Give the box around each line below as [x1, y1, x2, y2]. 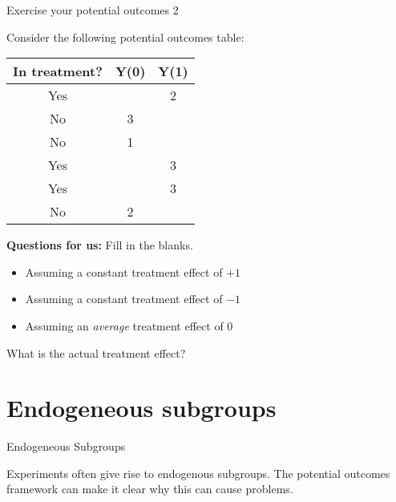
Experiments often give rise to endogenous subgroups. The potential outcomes [6, 464, 390, 481]
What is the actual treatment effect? [6, 344, 186, 361]
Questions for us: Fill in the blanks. [6, 237, 193, 253]
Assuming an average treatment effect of [25, 317, 224, 334]
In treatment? [13, 62, 103, 81]
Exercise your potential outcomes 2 [6, 2, 179, 18]
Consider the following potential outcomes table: [6, 28, 244, 45]
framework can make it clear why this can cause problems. [6, 480, 293, 497]
